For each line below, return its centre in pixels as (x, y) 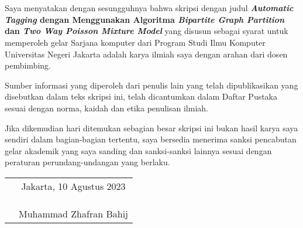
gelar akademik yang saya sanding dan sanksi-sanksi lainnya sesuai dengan (138, 150)
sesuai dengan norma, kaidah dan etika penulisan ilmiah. (106, 108)
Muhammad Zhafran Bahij (73, 213)
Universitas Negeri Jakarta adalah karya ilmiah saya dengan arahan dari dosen (146, 54)
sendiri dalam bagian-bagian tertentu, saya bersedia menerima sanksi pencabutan (151, 139)
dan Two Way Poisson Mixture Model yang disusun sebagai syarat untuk (147, 31)
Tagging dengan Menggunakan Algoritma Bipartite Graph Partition (145, 19)
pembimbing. (28, 65)
